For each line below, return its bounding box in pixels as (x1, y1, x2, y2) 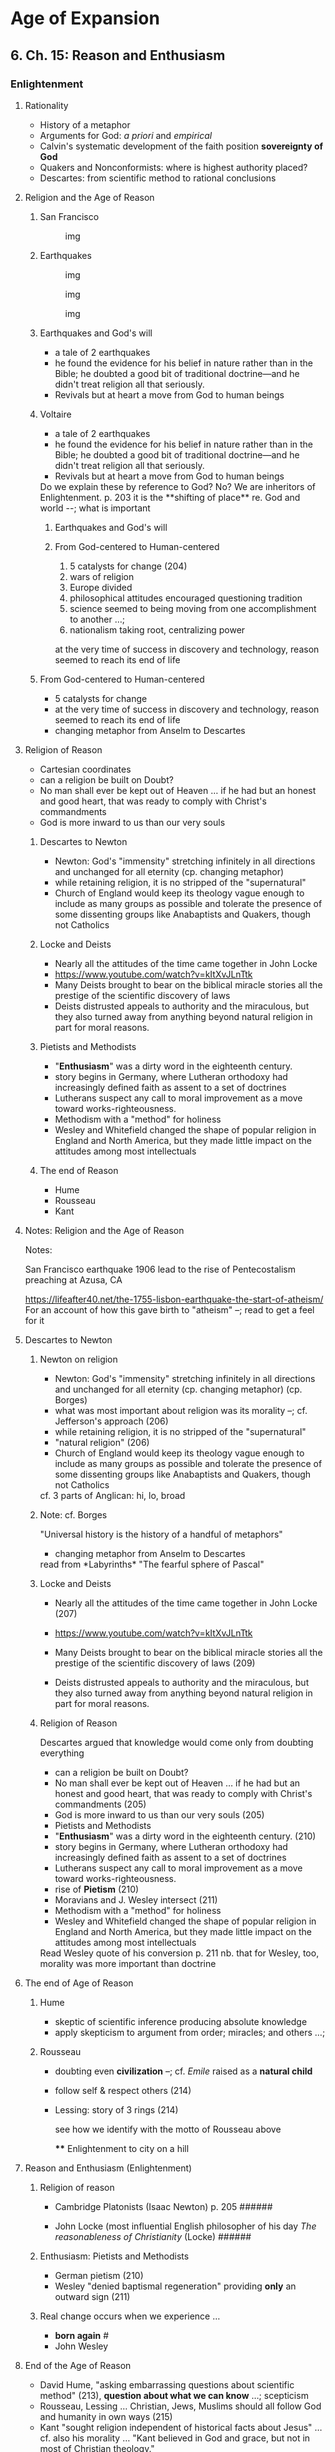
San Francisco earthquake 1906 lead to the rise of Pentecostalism (24, 1263, 296, 1275)
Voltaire (39, 408, 72, 420)
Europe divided (69, 581, 133, 593)
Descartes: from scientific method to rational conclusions (39, 172, 277, 184)
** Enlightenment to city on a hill (54, 2142, 190, 2154)
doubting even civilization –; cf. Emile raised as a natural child (54, 2065, 313, 2077)
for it (24, 1314, 45, 1326)
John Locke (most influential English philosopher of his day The (54, 2220, 317, 2232)
